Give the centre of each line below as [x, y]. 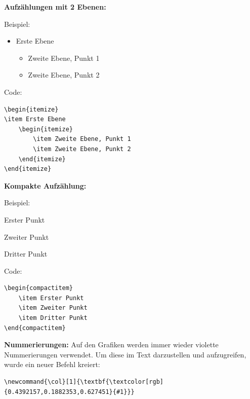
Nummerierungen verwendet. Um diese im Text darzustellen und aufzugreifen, [125, 354]
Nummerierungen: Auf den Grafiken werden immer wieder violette [111, 344]
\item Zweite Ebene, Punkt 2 [82, 149]
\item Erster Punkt [51, 298]
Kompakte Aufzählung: [45, 185]
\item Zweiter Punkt [53, 308]
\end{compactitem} [35, 328]
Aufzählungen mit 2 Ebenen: [55, 7]
